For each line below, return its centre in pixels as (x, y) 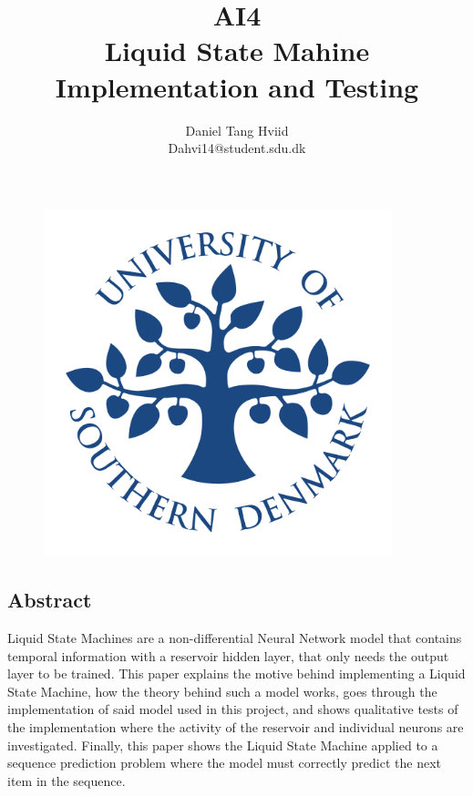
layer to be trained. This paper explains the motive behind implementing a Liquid (236, 674)
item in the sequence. (67, 780)
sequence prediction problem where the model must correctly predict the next (224, 763)
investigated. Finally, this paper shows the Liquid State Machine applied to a (223, 745)
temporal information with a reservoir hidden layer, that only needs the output (228, 655)
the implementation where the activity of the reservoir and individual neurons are (236, 727)
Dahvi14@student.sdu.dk (237, 148)
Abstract (50, 600)
